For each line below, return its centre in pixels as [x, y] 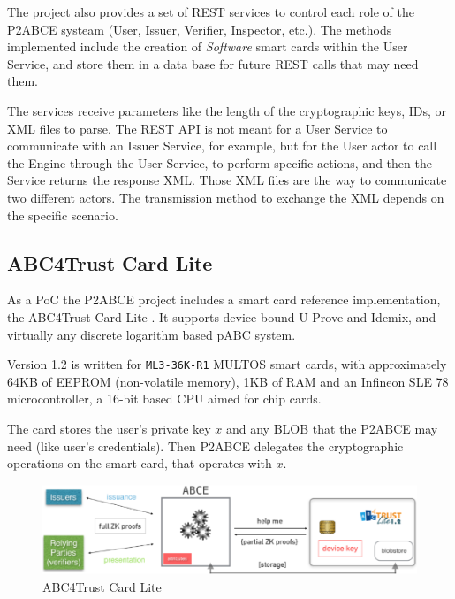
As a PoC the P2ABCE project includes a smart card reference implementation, [224, 299]
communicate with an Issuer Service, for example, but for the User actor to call [222, 146]
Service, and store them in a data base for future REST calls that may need [213, 63]
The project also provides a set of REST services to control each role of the [211, 12]
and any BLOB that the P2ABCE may [332, 428]
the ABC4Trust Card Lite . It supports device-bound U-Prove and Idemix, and [222, 316]
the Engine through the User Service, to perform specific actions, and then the [220, 162]
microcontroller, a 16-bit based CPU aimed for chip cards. [164, 399]
